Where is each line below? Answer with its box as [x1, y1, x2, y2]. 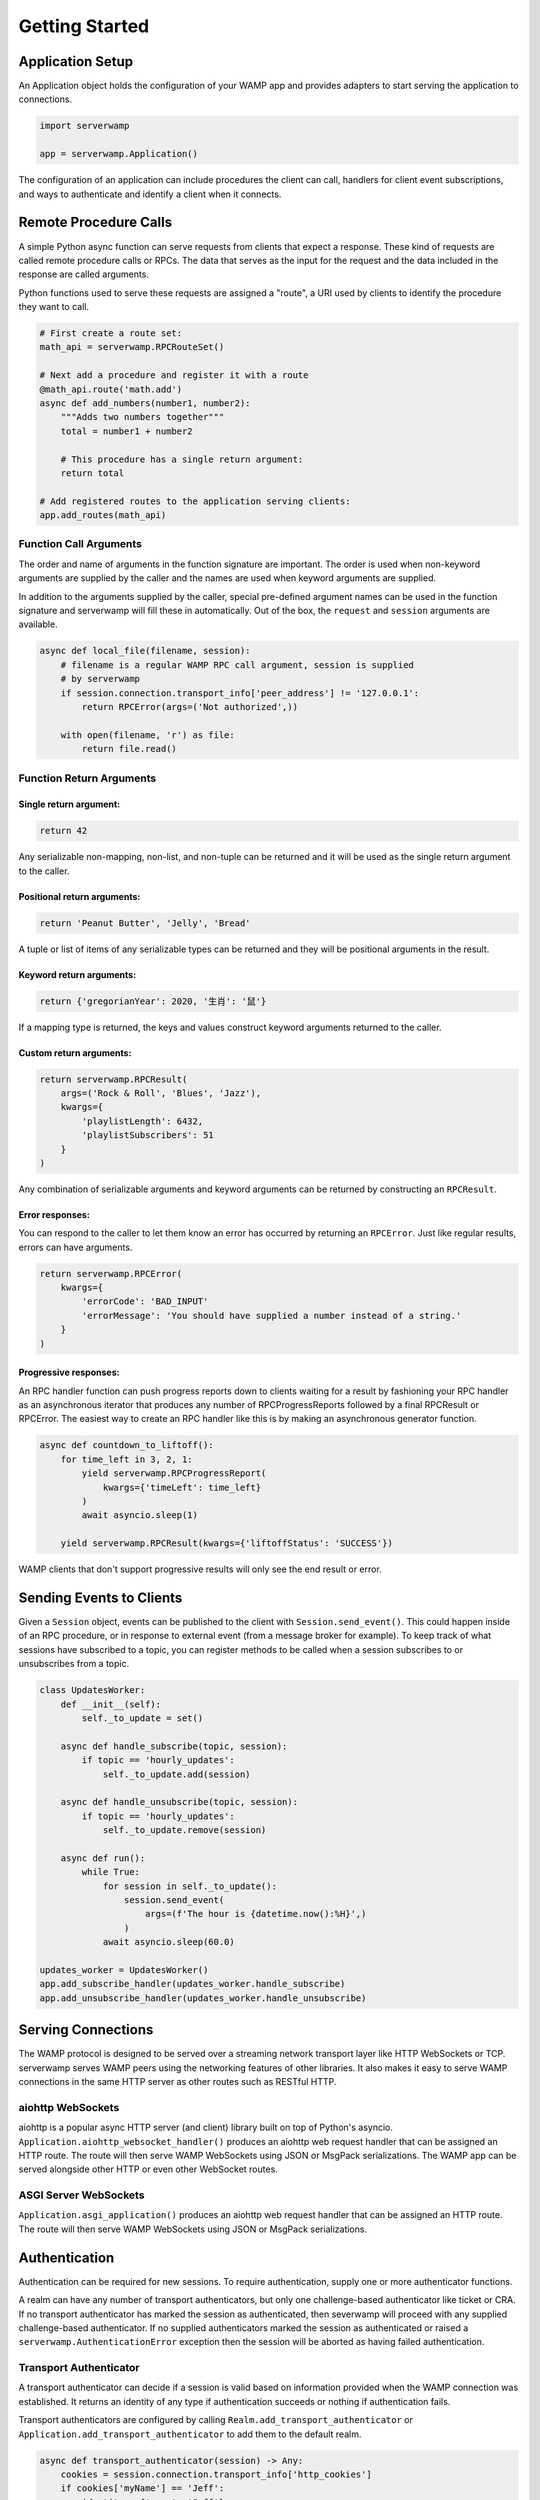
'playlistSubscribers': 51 [81, 1130, 214, 1141]
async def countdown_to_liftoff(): [39, 1440, 214, 1451]
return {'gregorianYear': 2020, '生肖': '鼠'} [39, 995, 267, 1007]
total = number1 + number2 [60, 425, 194, 437]
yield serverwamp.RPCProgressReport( [81, 1468, 267, 1479]
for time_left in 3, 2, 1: [60, 1453, 194, 1465]
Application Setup [18, 53, 134, 70]
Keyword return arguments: [18, 968, 137, 980]
